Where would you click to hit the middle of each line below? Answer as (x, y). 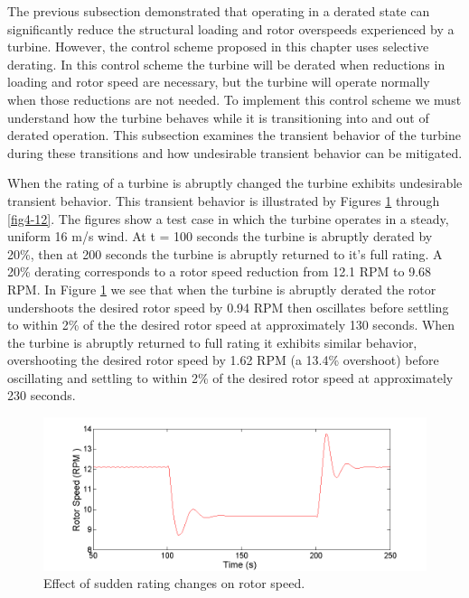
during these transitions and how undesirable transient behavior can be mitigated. (235, 152)
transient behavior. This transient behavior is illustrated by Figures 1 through (224, 200)
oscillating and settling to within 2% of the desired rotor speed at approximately (230, 377)
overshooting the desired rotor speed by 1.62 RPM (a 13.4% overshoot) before (223, 360)
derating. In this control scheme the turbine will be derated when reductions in (226, 64)
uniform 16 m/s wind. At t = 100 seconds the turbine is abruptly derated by (220, 236)
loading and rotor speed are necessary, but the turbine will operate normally (219, 82)
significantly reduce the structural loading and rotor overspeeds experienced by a (231, 28)
